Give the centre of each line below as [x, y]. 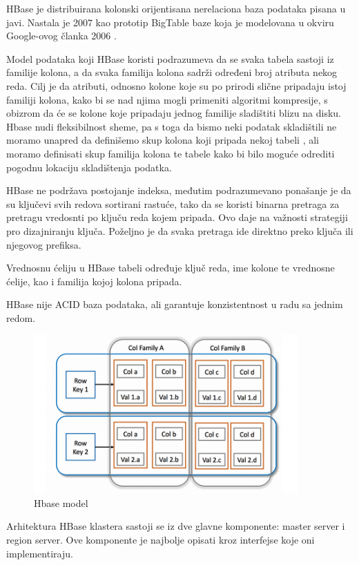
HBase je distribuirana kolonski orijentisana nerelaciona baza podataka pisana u [176, 8]
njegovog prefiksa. [44, 244]
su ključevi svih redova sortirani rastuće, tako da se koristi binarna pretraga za [173, 203]
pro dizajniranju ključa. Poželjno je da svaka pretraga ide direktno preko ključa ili [180, 230]
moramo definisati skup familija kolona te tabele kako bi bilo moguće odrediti [171, 153]
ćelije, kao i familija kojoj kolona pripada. [94, 281]
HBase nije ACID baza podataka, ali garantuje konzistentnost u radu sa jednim [175, 304]
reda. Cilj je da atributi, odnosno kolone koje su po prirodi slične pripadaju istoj [176, 85]
